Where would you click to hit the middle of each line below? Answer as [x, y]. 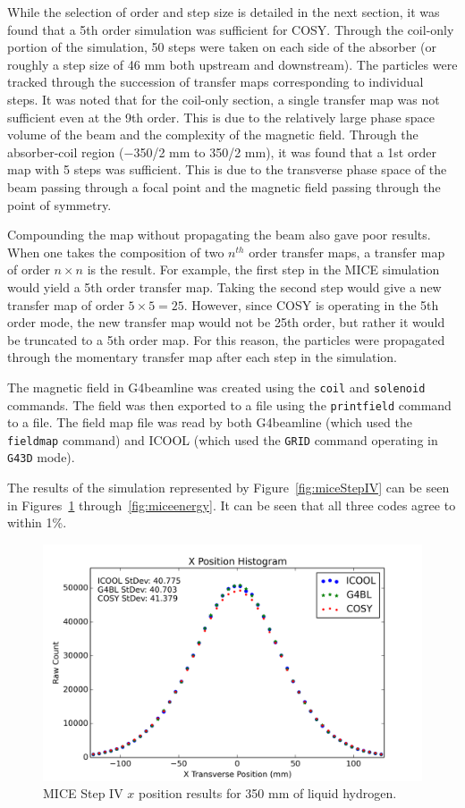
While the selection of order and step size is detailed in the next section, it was [224, 12]
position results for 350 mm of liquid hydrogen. [267, 793]
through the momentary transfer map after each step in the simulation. [202, 357]
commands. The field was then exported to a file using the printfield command [229, 404]
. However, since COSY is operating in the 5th [311, 304]
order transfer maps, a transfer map [347, 252]
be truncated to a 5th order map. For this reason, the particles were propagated [226, 339]
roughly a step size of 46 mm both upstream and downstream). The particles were [232, 64]
